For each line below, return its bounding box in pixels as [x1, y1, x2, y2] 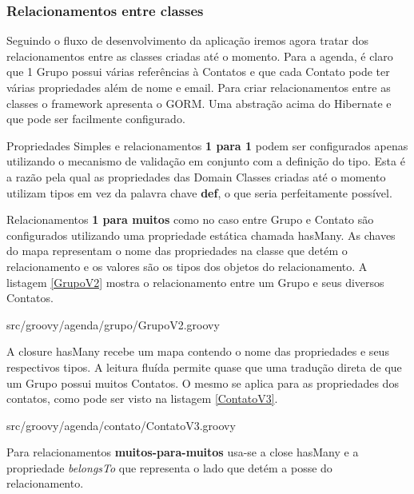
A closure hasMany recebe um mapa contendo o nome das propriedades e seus [6, 343, 389, 360]
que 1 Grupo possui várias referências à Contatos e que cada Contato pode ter [6, 63, 390, 80]
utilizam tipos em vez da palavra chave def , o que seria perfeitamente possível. [6, 184, 392, 201]
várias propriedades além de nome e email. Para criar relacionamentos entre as [6, 79, 391, 95]
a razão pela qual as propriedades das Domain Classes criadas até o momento [6, 168, 386, 185]
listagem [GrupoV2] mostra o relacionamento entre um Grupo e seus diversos [6, 273, 384, 290]
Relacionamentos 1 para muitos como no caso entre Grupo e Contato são [6, 211, 374, 228]
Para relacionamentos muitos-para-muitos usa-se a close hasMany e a [6, 444, 359, 460]
